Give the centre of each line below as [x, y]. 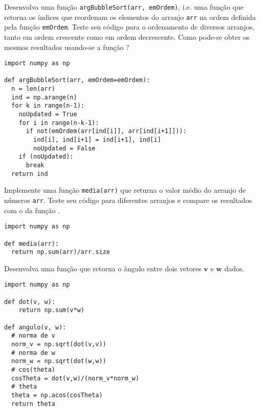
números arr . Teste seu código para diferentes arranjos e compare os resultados [128, 200]
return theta [33, 404]
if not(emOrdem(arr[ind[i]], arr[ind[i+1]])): [106, 131]
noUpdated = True [48, 114]
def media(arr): [32, 244]
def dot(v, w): [30, 302]
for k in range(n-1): [48, 106]
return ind [30, 174]
